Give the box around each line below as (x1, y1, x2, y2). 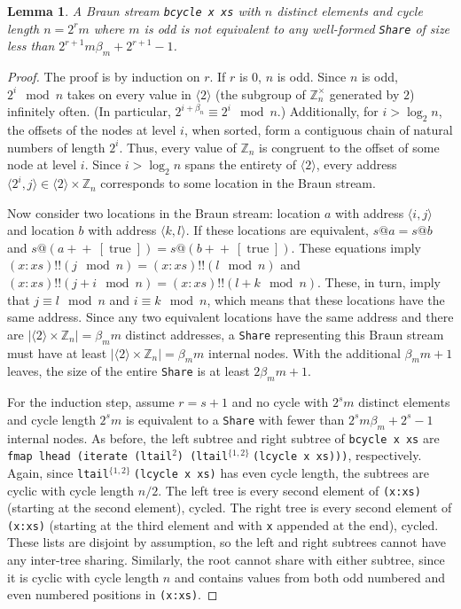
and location (7, 221, 74, 239)
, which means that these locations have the (207, 290, 445, 308)
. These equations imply (291, 238, 421, 256)
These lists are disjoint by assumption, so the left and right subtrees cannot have (7, 533, 447, 551)
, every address (316, 155, 397, 174)
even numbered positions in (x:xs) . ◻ (7, 585, 218, 604)
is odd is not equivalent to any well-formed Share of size (144, 19, 450, 37)
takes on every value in (66, 84, 191, 103)
